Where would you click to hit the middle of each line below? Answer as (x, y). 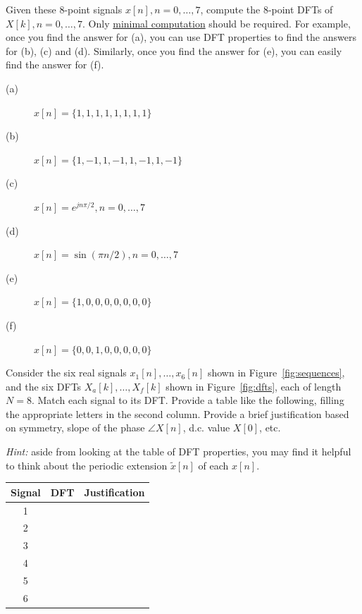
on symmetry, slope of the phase (75, 428)
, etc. (270, 428)
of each (213, 465)
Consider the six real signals (66, 373)
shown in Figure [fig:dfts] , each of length (254, 386)
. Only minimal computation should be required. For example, (217, 23)
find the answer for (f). (55, 65)
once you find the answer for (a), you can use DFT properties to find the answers (181, 37)
